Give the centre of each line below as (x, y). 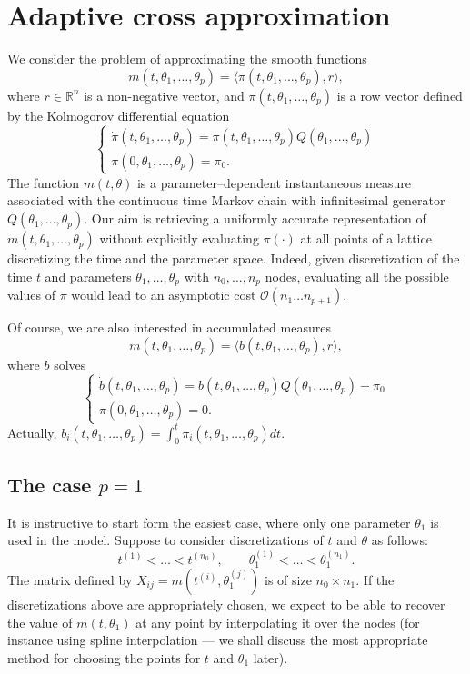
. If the (375, 580)
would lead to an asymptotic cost (164, 295)
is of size (288, 580)
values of (31, 295)
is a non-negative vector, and (164, 95)
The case (50, 484)
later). (270, 657)
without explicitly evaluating (179, 238)
